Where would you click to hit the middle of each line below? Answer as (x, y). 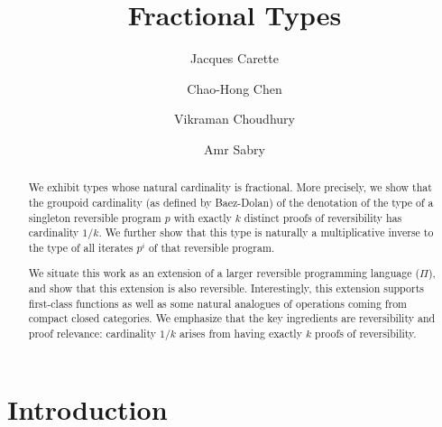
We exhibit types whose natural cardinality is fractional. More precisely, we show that (230, 187)
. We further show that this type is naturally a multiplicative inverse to (266, 232)
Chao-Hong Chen (235, 88)
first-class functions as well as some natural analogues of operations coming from (217, 303)
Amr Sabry (235, 149)
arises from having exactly (240, 334)
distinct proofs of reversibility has (323, 217)
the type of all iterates (81, 247)
